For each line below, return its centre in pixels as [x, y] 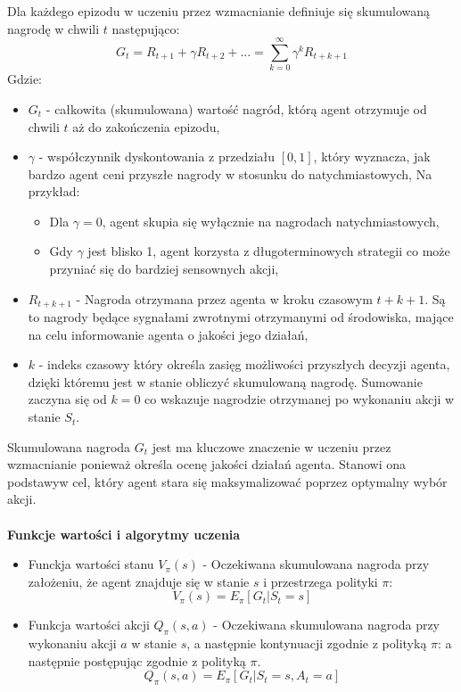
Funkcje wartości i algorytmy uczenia [124, 534]
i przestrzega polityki [321, 581]
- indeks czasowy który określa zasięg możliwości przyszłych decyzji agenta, [244, 364]
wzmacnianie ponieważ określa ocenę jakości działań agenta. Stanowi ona [207, 464]
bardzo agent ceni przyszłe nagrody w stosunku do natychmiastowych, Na [230, 173]
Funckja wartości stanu [91, 564]
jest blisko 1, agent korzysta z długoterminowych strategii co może [269, 251]
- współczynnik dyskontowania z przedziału [157, 157]
